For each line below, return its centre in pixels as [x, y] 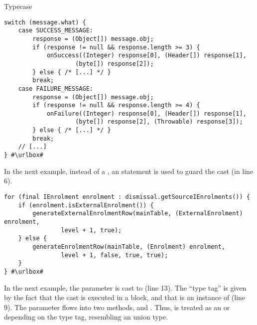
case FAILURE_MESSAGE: [56, 88]
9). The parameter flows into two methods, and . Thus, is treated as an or [117, 307]
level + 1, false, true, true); [115, 255]
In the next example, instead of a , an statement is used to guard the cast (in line [129, 171]
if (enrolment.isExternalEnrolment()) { [86, 205]
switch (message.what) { [45, 22]
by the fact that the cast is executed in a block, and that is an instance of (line [125, 297]
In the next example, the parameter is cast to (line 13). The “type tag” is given [125, 287]
